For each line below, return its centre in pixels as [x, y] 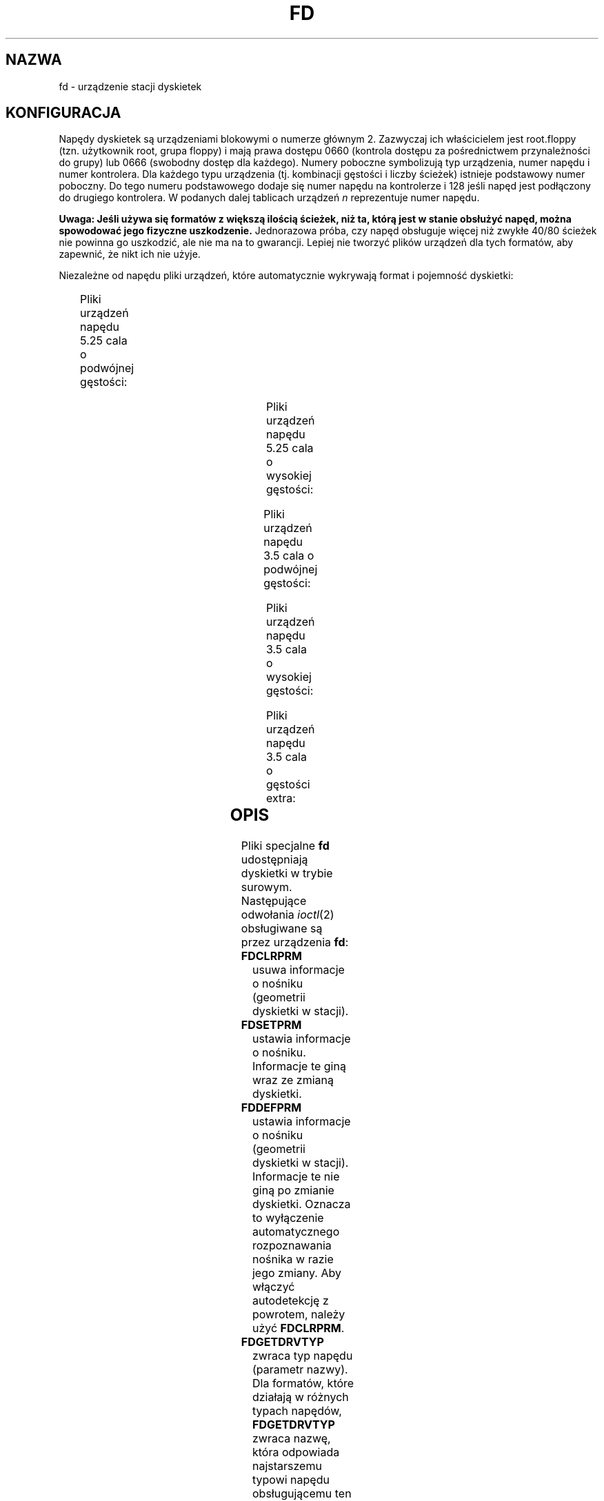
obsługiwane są [282, 929]
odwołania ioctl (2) [288, 915]
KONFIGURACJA [63, 113]
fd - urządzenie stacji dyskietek [130, 86]
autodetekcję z [290, 1301]
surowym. [266, 887]
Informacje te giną [299, 1066]
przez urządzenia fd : [295, 942]
